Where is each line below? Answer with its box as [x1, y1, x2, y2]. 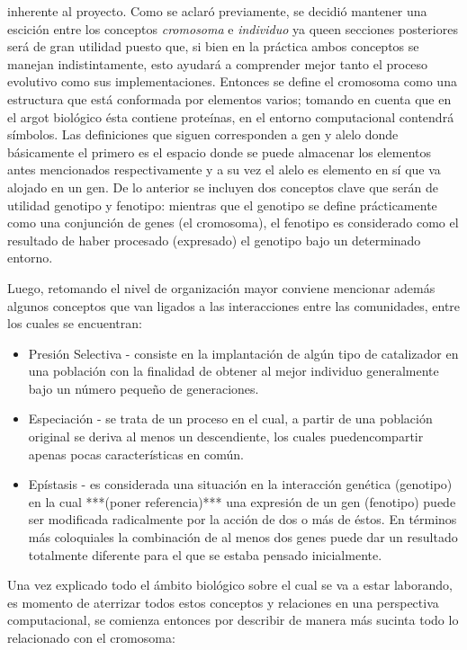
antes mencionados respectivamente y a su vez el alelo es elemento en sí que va [7, 160, 441, 179]
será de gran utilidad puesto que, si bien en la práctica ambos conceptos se [7, 37, 419, 56]
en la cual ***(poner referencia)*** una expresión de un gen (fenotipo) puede [28, 492, 456, 511]
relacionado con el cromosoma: [7, 628, 175, 646]
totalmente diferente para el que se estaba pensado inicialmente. [28, 545, 382, 564]
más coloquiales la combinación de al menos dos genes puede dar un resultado [28, 528, 458, 547]
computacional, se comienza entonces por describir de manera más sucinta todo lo [7, 610, 459, 629]
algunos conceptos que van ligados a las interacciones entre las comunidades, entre [7, 296, 461, 315]
